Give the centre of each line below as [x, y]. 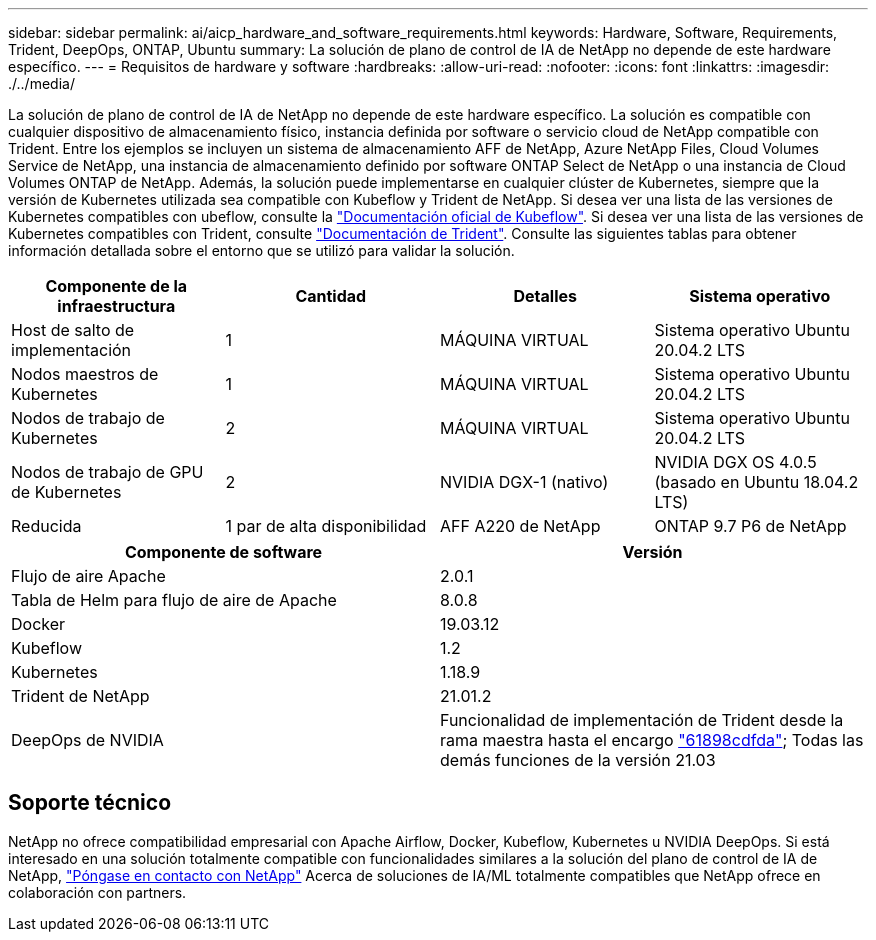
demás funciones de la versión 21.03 [578, 760]
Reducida [46, 526]
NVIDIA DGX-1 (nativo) [524, 482]
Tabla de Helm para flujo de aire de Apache [174, 600]
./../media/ [41, 83]
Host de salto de [73, 330]
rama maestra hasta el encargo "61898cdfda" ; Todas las [652, 740]
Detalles [545, 296]
